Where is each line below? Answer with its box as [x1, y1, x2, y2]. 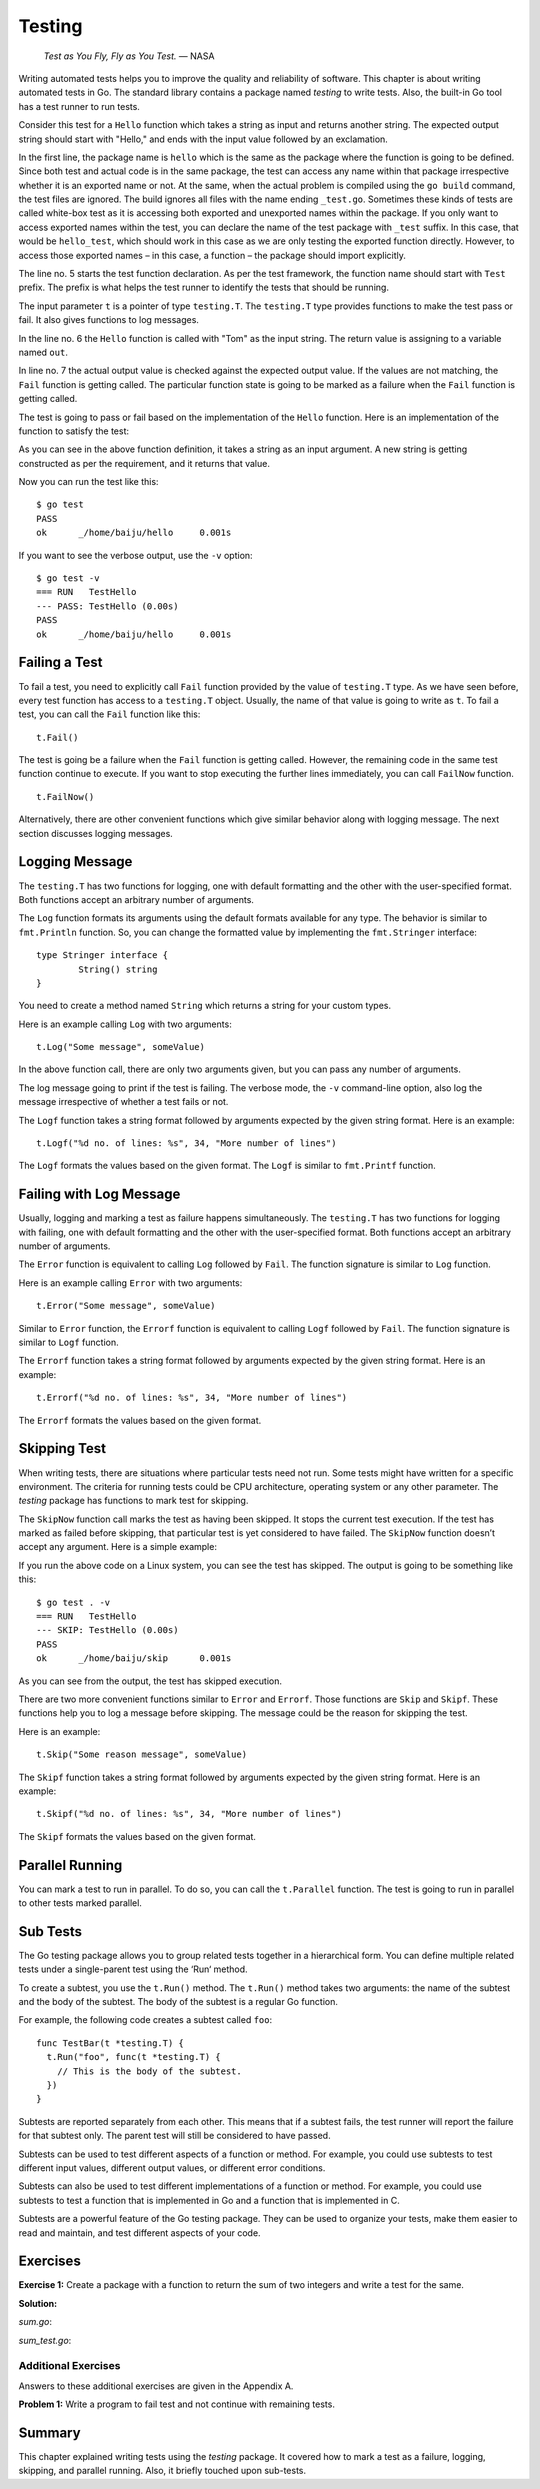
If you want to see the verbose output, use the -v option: [18, 549, 254, 561]
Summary [18, 2424, 81, 2441]
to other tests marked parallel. [18, 1897, 142, 1909]
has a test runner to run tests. [18, 100, 140, 112]
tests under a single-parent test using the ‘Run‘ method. [18, 1963, 249, 1975]
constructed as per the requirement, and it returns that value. [18, 457, 270, 469]
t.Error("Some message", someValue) [36, 1300, 216, 1312]
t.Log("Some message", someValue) [36, 1041, 205, 1053]
